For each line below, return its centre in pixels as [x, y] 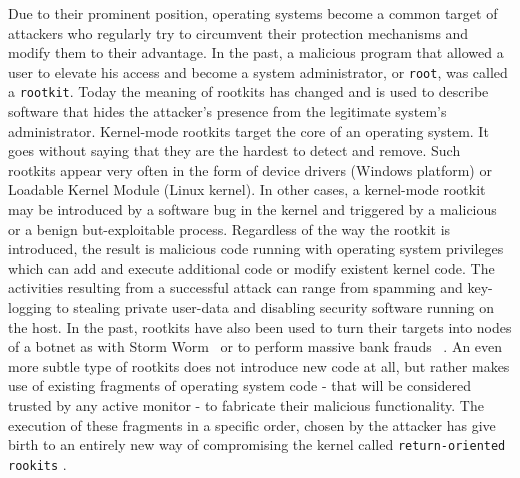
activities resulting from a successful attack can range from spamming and [235, 287]
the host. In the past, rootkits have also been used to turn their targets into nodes [260, 326]
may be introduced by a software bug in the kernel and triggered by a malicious [252, 209]
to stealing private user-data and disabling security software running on [275, 307]
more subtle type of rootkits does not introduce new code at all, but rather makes [259, 365]
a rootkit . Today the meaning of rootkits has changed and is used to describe [248, 91]
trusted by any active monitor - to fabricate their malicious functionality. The [246, 405]
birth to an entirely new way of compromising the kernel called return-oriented [257, 444]
